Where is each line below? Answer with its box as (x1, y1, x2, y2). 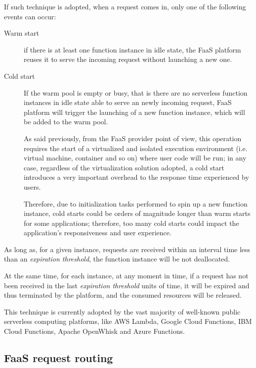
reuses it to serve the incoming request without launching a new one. (24, 54, 232, 64)
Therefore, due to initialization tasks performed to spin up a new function (24, 198, 248, 209)
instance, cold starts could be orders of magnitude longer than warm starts (24, 208, 251, 218)
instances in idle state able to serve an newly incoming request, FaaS (24, 97, 232, 107)
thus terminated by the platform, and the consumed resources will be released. (4, 290, 242, 300)
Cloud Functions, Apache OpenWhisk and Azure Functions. (4, 326, 185, 336)
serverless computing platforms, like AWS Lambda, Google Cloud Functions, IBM (4, 316, 252, 326)
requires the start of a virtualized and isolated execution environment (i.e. (24, 143, 248, 153)
